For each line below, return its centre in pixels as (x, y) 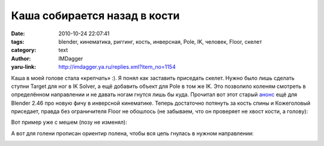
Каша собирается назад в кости (95, 16)
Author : (21, 58)
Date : (18, 34)
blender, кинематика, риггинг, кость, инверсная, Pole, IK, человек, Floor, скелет (160, 41)
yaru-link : (23, 67)
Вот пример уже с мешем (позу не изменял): (69, 122)
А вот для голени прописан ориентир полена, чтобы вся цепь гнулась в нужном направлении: (133, 133)
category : (24, 50)
